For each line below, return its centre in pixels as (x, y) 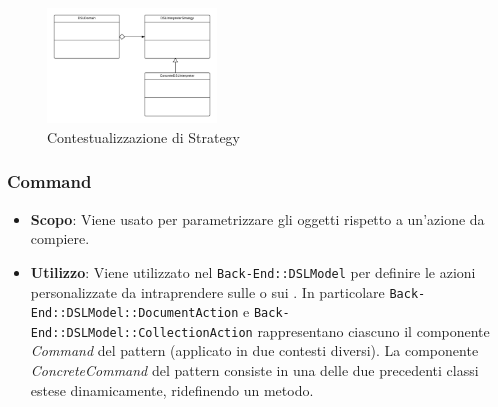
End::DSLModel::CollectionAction (141, 332)
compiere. (60, 238)
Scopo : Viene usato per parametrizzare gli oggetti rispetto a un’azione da (257, 218)
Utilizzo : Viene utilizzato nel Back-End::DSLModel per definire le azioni (253, 271)
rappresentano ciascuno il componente (373, 330)
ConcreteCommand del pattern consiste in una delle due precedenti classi (254, 370)
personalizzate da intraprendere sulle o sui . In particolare (207, 291)
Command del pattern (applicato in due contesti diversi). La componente (254, 350)
